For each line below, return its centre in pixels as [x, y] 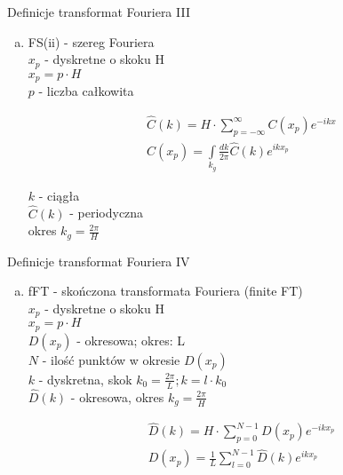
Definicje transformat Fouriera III [99, 12]
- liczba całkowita [86, 91]
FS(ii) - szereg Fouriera [91, 41]
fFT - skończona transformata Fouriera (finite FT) [165, 291]
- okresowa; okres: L [131, 340]
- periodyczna [107, 213]
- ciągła [59, 195]
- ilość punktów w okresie [111, 359]
